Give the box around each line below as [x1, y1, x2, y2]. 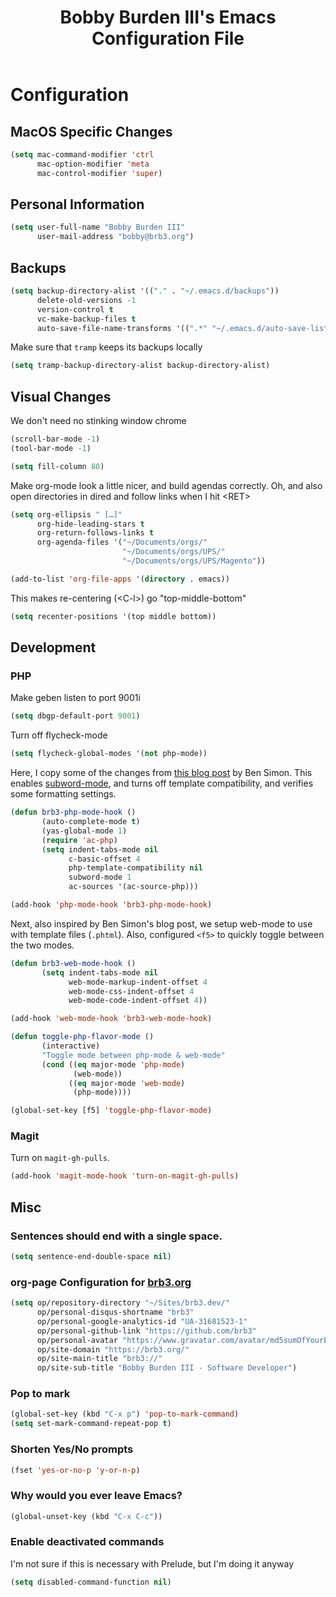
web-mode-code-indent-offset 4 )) [68, 996, 208, 1006]
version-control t [36, 304, 114, 315]
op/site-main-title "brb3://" [36, 1354, 163, 1364]
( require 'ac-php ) [41, 835, 118, 845]
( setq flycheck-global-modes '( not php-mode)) [10, 749, 208, 759]
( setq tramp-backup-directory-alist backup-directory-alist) [10, 361, 271, 371]
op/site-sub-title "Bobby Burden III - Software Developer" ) [36, 1363, 298, 1373]
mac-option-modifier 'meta [36, 159, 150, 169]
